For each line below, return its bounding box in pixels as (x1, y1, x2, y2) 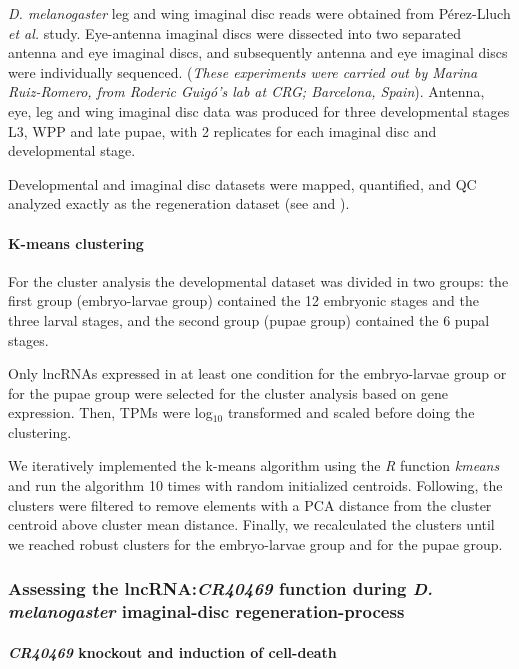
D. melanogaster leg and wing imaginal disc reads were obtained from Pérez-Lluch (8, 3, 511, 23)
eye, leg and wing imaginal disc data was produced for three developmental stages (8, 100, 510, 121)
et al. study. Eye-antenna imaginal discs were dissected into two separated (8, 22, 462, 43)
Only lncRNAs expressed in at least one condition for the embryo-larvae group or (8, 363, 507, 384)
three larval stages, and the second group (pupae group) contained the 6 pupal (8, 309, 490, 330)
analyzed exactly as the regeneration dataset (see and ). (8, 193, 350, 214)
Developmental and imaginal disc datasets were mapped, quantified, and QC (8, 173, 477, 194)
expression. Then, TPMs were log (8, 402, 213, 423)
